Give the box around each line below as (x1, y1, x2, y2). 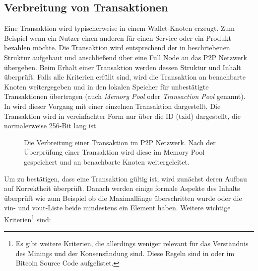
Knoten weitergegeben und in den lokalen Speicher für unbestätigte (4, 81, 209, 91)
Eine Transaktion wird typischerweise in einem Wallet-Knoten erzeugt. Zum (4, 23, 235, 33)
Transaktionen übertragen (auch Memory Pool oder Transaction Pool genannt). (4, 91, 246, 101)
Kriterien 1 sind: (4, 212, 51, 224)
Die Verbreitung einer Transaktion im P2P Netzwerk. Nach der (24, 137, 216, 147)
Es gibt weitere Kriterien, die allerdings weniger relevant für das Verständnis (15, 238, 249, 249)
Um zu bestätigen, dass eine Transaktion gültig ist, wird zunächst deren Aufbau (4, 173, 247, 183)
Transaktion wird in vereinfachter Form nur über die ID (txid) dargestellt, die (4, 110, 241, 121)
